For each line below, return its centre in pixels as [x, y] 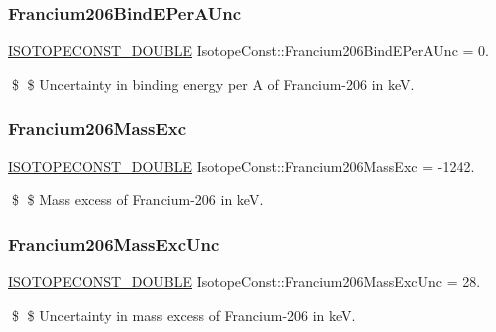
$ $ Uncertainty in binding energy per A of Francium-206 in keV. [213, 83]
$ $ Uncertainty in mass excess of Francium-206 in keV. [183, 314]
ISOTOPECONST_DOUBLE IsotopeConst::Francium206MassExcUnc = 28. [244, 281]
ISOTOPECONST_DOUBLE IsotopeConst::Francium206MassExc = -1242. [241, 165]
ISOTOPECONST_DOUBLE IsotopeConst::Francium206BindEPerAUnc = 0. [248, 50]
